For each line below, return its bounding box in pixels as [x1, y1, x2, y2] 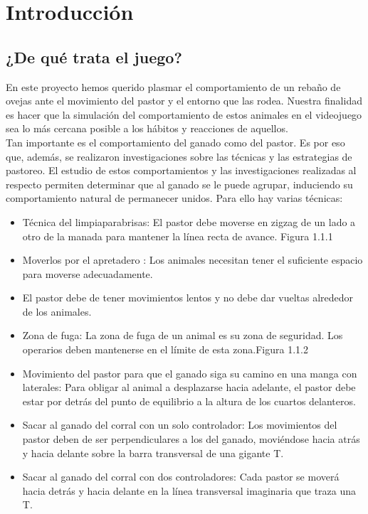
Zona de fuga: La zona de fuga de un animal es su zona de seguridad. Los [22, 328, 343, 343]
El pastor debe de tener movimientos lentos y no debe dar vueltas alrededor [22, 290, 354, 305]
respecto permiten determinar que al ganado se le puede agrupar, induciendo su [6, 176, 353, 191]
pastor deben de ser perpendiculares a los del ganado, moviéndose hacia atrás [22, 432, 360, 446]
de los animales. [22, 304, 92, 318]
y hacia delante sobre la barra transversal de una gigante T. [22, 445, 284, 460]
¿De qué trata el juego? [6, 45, 182, 68]
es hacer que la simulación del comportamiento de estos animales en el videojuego [6, 107, 362, 122]
